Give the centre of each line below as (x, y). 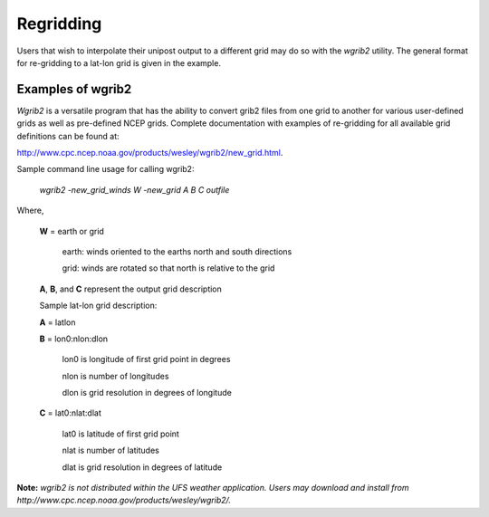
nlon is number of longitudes (115, 376)
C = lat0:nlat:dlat (70, 413)
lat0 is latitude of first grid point (121, 434)
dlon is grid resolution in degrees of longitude (147, 393)
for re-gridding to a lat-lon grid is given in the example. (119, 62)
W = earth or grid (72, 231)
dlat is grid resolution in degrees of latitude (142, 467)
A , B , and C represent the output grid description (130, 289)
